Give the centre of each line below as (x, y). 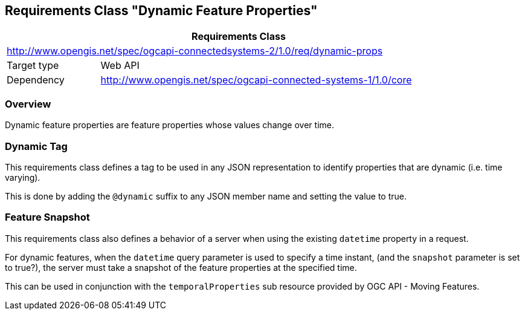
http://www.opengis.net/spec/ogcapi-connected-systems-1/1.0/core (256, 80)
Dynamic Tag (36, 146)
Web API (120, 66)
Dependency (36, 80)
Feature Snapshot (47, 217)
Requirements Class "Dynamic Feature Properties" (161, 11)
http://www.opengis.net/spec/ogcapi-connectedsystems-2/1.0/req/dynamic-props (195, 51)
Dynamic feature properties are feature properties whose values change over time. (169, 125)
